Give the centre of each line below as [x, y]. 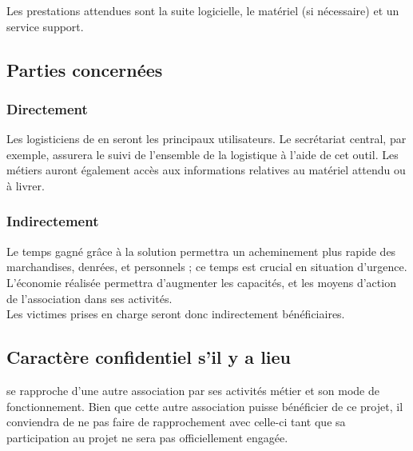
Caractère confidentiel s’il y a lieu [149, 357]
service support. [45, 26]
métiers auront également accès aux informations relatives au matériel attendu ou [206, 170]
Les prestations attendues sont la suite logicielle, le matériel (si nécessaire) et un [203, 10]
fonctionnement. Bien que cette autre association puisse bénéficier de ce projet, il [205, 406]
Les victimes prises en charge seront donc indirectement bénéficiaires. [176, 314]
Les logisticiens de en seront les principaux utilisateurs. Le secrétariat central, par [206, 139]
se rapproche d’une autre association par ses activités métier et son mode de [193, 390]
